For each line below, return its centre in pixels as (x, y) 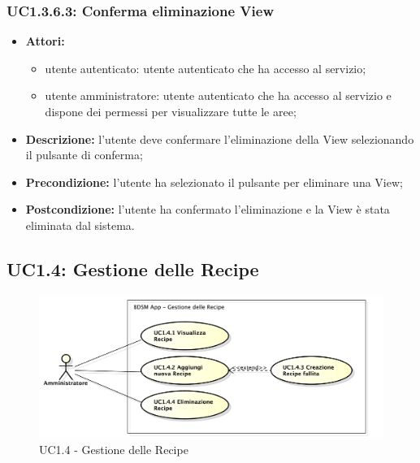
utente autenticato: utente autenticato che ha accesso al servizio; (206, 68)
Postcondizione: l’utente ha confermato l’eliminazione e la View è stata (208, 209)
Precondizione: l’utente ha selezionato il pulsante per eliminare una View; (214, 182)
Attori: (45, 41)
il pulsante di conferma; (84, 155)
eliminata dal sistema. (80, 225)
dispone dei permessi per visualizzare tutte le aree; (171, 111)
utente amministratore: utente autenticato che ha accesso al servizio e (218, 95)
